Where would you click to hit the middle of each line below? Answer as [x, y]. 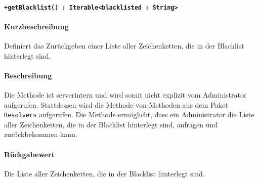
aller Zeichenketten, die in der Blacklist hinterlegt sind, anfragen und [111, 124]
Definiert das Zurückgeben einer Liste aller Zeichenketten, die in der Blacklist [124, 46]
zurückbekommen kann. [41, 134]
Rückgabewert [29, 154]
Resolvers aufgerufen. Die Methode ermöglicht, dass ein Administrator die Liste [129, 115]
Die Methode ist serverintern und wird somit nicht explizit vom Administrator [125, 95]
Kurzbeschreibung [36, 26]
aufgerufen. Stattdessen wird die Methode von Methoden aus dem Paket [116, 104]
